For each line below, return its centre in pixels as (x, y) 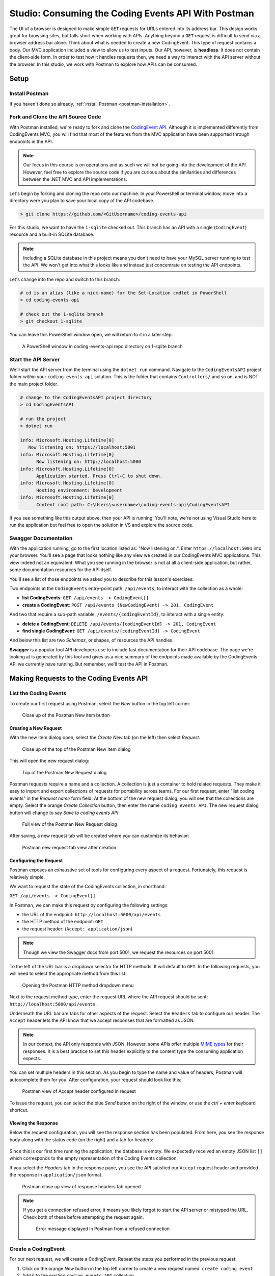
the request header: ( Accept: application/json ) (77, 928)
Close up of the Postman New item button (66, 715)
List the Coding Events (38, 693)
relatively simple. (27, 877)
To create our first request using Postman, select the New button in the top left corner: (100, 703)
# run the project (43, 419)
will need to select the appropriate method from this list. (68, 974)
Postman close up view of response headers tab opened (81, 1186)
